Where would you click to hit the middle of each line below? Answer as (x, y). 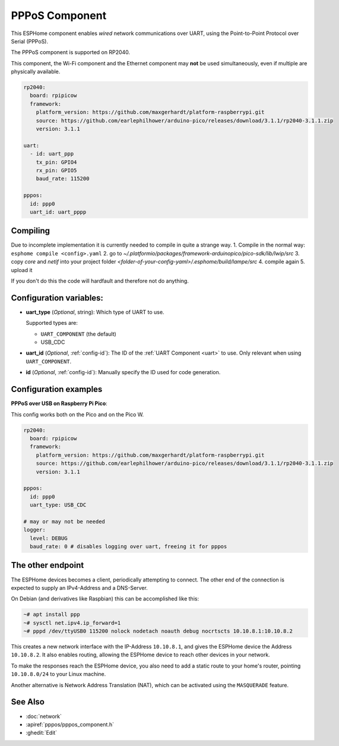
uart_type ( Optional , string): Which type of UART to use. (95, 312)
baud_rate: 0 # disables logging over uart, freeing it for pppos (129, 547)
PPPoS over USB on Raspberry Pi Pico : (59, 403)
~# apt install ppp (52, 614)
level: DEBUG (49, 538)
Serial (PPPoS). (30, 41)
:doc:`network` (44, 716)
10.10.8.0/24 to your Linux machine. (58, 674)
